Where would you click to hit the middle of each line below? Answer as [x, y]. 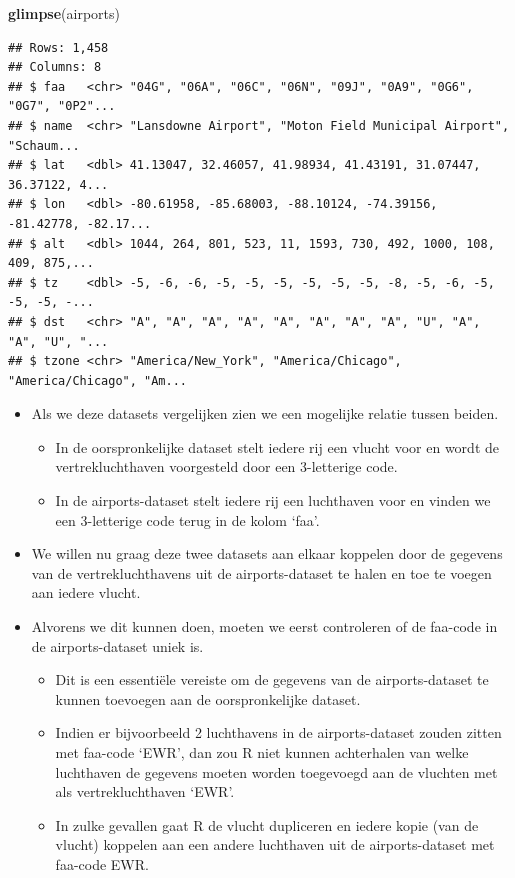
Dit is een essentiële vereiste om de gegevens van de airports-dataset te [272, 679]
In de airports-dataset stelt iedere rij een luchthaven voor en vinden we [273, 500]
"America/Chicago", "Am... [97, 380]
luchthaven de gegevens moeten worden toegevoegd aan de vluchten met [276, 771]
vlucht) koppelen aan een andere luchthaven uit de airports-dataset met [275, 844]
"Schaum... [44, 145]
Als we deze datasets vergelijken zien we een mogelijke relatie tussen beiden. [265, 413]
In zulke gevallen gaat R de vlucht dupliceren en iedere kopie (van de [267, 824]
